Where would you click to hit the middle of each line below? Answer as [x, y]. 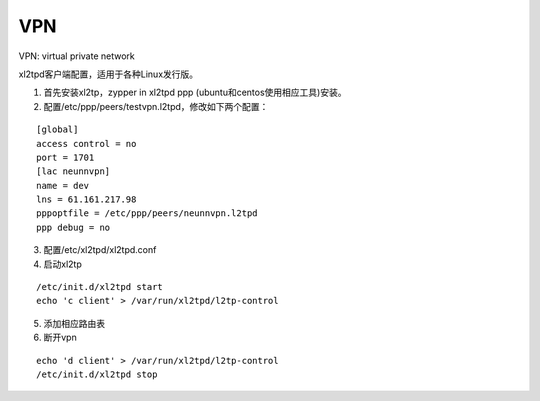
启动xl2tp [62, 264]
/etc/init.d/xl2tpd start [100, 287]
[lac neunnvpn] [73, 171]
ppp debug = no [73, 227]
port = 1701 [65, 157]
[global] [57, 129]
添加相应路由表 [74, 323]
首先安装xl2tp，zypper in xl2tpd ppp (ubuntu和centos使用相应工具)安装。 [195, 92]
